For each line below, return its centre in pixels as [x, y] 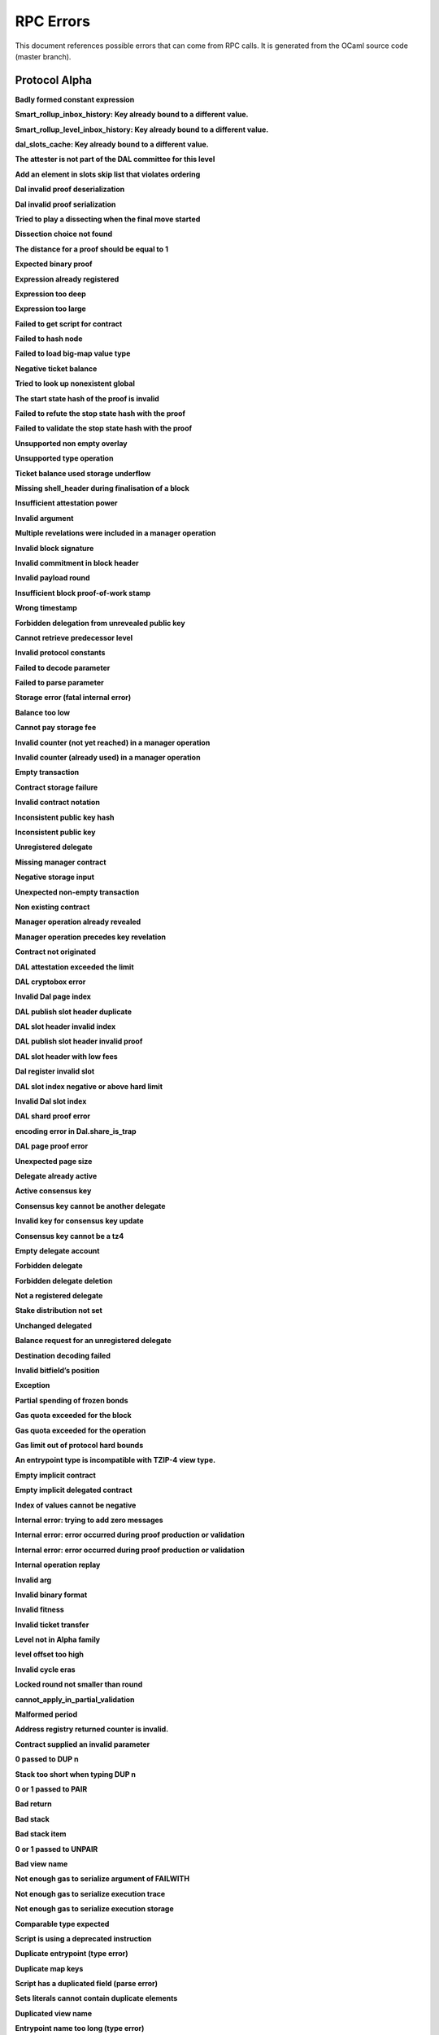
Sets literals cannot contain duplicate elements [96, 1998]
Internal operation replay [58, 1565]
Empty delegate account [57, 1250]
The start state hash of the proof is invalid [87, 398]
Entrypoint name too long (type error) [80, 2028]
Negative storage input [55, 877]
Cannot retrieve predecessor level [74, 637]
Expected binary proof [54, 264]
